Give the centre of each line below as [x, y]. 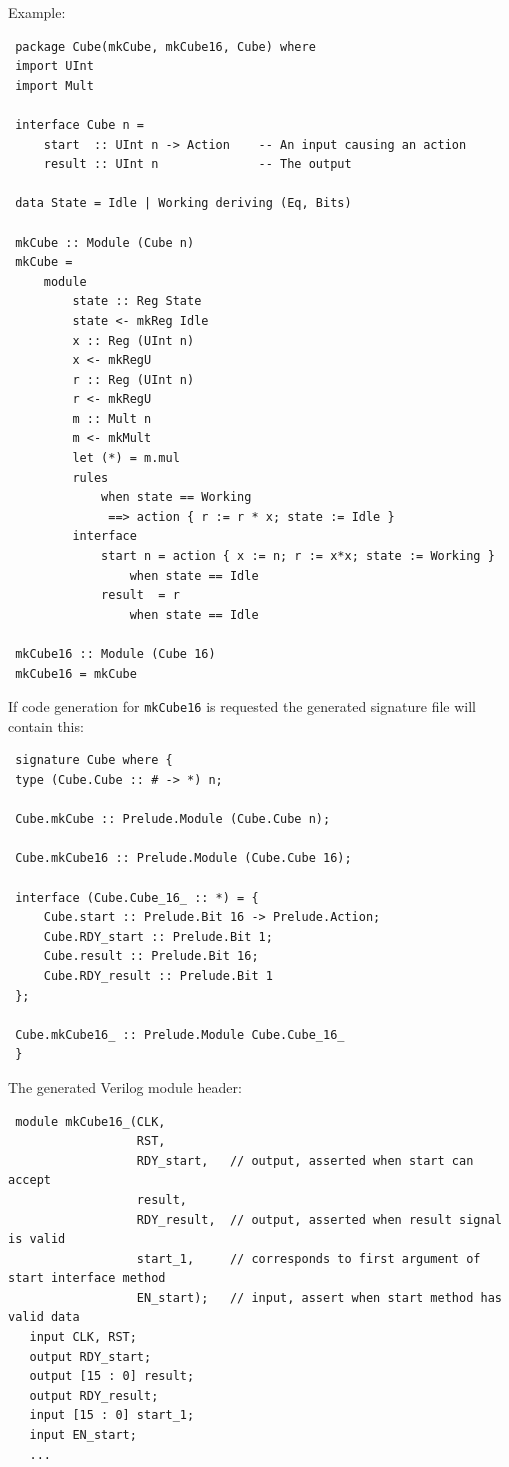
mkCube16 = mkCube [76, 673]
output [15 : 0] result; [112, 1376]
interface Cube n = [80, 124]
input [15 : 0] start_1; [112, 1415]
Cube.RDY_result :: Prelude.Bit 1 [158, 975]
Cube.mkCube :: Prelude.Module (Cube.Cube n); [173, 819]
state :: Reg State [137, 301]
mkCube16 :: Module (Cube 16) [115, 654]
